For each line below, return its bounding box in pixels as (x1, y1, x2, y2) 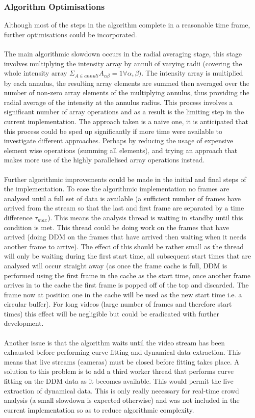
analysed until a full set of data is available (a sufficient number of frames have (4, 193, 241, 203)
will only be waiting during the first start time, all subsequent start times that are (4, 251, 251, 261)
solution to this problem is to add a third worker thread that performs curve (4, 366, 234, 376)
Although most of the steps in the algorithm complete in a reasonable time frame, (4, 20, 250, 30)
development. (4, 318, 44, 328)
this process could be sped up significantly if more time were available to (4, 126, 222, 136)
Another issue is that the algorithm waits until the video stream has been (4, 337, 225, 347)
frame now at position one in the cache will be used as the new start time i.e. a (4, 289, 242, 299)
